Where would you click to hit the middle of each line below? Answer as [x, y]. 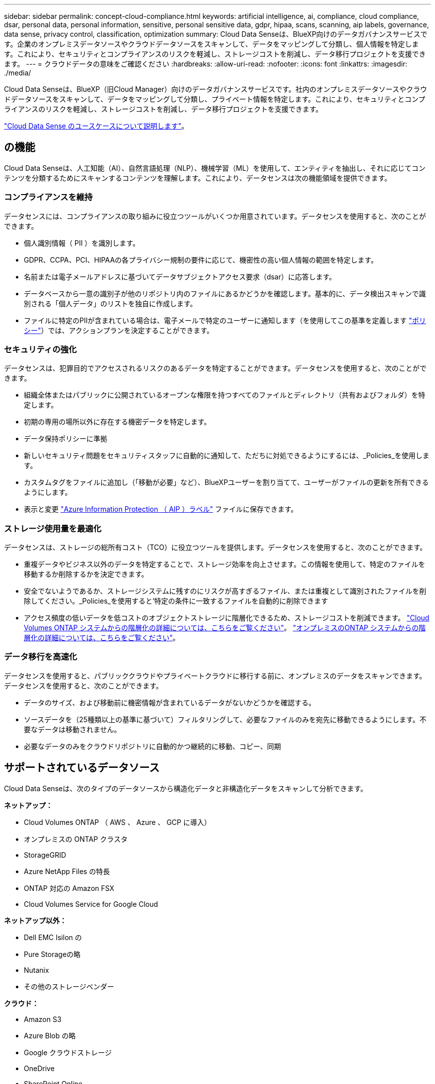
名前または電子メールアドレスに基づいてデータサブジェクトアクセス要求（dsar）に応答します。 [180, 276]
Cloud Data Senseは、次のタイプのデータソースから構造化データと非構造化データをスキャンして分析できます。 [186, 788]
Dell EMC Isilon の [53, 937]
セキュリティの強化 [40, 349]
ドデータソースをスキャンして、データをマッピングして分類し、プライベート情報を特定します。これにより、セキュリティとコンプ [215, 99]
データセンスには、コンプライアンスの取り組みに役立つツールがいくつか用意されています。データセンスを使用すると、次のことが [215, 216]
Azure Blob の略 [50, 1035]
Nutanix [36, 970]
